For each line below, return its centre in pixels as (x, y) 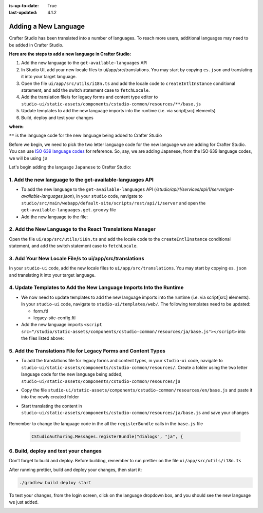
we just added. (24, 502)
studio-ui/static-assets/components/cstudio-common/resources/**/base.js (111, 104)
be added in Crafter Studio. (36, 45)
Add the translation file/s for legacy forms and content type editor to (90, 97)
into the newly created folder (50, 397)
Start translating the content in (52, 406)
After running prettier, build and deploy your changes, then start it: (75, 470)
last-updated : (23, 13)
